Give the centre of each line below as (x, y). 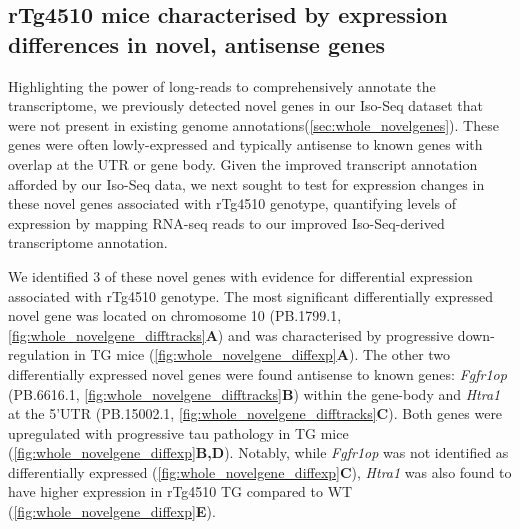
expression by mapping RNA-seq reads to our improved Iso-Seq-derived (226, 222)
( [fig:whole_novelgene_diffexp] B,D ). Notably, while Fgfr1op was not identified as (258, 452)
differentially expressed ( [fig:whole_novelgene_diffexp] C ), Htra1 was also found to (260, 471)
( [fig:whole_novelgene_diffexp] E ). (112, 511)
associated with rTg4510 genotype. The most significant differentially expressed (251, 295)
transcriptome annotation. (88, 242)
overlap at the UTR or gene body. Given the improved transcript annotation (243, 163)
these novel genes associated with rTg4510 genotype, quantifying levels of (232, 203)
